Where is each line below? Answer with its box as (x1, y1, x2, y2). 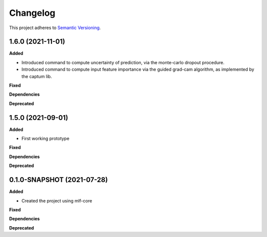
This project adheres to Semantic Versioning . (9, 25, 101, 31)
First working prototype (21, 136, 70, 142)
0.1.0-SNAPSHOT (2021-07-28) (9, 176, 108, 184)
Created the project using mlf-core (21, 197, 92, 203)
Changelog (9, 7, 55, 18)
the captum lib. (21, 73, 52, 79)
